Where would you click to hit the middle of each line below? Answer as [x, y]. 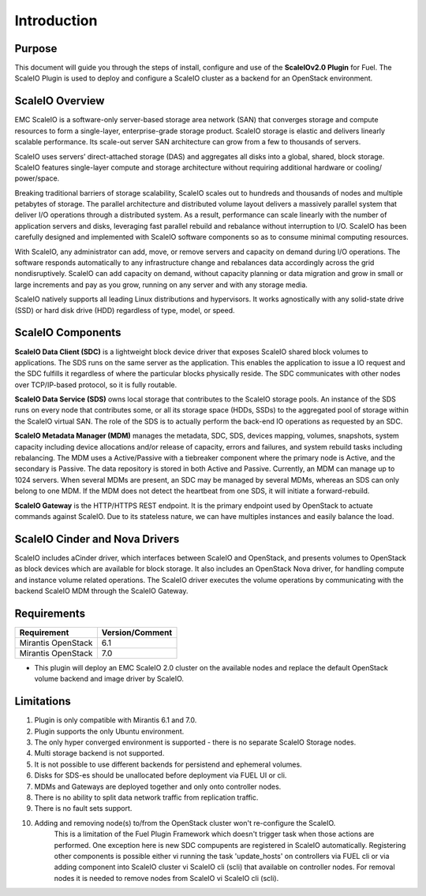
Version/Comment [137, 633]
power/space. [37, 178]
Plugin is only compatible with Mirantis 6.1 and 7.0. [116, 720]
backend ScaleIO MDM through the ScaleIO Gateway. [101, 591]
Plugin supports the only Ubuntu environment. [109, 731]
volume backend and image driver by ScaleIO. [109, 679]
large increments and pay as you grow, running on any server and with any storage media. [161, 285]
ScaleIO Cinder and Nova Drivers [97, 539]
